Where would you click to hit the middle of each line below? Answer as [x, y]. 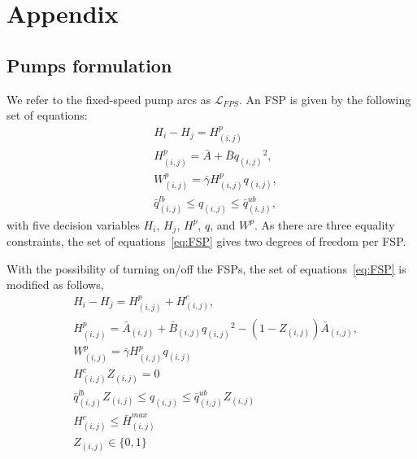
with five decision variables [73, 224]
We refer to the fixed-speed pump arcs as [109, 99]
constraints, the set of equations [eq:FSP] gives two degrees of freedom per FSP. [206, 241]
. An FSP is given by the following [325, 99]
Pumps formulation [89, 65]
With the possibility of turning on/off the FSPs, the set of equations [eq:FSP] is [206, 268]
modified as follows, [55, 284]
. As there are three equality [324, 224]
